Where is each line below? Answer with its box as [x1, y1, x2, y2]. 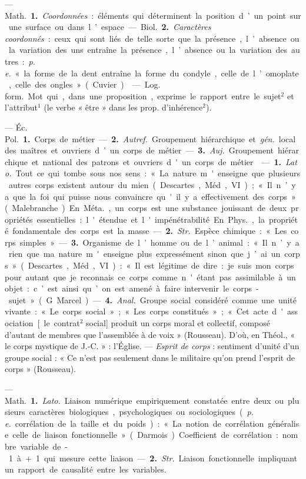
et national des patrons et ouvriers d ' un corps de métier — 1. [31, 155, 282, 168]
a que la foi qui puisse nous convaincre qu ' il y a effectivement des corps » [5, 190, 296, 202]
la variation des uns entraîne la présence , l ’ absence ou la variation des [8, 43, 288, 56]
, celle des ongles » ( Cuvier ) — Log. [8, 78, 161, 91]
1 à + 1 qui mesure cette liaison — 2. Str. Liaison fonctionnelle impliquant [8, 451, 298, 464]
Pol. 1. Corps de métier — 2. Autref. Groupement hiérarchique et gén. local [5, 132, 296, 145]
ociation [5, 317, 34, 329]
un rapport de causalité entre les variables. [5, 463, 167, 475]
